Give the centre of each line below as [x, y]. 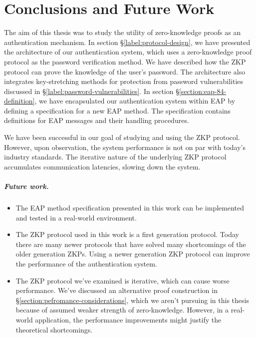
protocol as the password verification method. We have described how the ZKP [125, 61]
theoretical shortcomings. [54, 329]
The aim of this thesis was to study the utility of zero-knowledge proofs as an [123, 32]
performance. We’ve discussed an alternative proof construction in [117, 290]
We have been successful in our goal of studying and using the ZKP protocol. [122, 137]
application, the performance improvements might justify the [128, 319]
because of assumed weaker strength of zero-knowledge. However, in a [122, 310]
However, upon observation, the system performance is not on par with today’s [125, 147]
